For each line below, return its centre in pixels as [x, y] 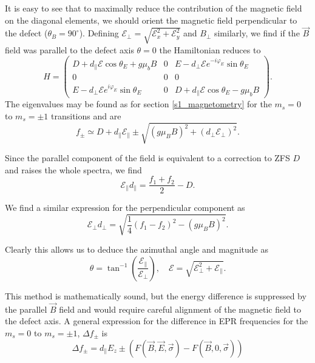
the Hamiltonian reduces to [210, 49]
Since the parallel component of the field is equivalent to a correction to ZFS [147, 157]
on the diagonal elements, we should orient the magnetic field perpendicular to [151, 20]
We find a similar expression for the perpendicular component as [125, 208]
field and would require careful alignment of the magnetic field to [180, 309]
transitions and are [86, 115]
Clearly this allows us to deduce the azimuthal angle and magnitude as [137, 249]
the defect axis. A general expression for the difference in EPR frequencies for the [157, 321]
